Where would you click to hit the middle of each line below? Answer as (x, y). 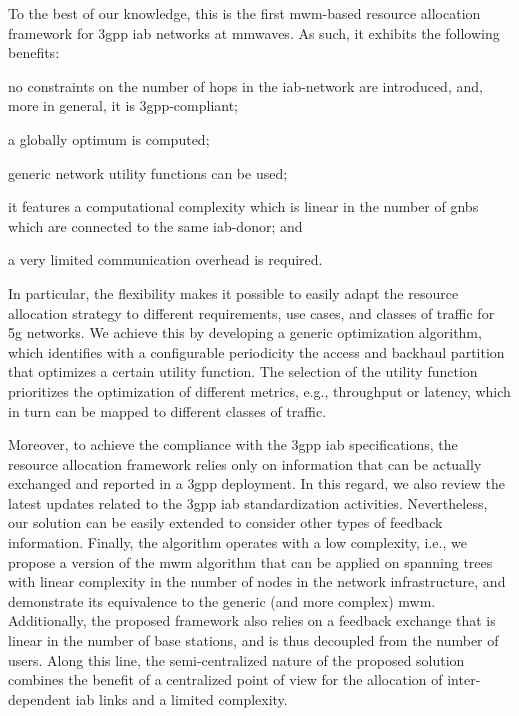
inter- (464, 679)
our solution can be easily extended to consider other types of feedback (225, 522)
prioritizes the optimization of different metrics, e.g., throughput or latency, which (259, 390)
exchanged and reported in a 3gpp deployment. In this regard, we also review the (256, 483)
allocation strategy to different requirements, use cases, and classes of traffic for (251, 312)
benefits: (34, 52)
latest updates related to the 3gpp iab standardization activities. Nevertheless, (248, 502)
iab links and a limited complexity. (181, 698)
